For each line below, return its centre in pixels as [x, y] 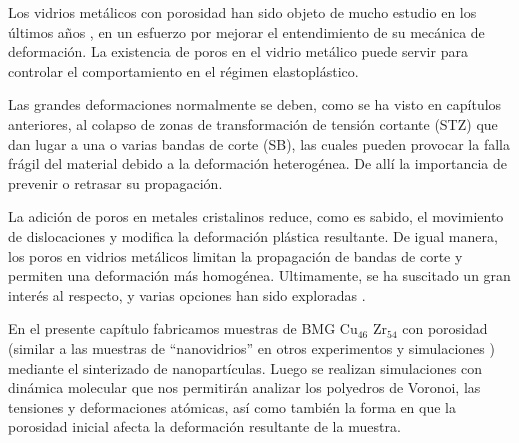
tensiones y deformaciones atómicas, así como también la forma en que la [232, 406]
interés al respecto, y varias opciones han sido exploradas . [187, 294]
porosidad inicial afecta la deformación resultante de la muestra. [204, 426]
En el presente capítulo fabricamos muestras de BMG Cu [183, 328]
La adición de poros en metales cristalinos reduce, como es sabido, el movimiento [256, 216]
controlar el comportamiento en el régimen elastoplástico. [183, 70]
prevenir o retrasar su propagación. [115, 182]
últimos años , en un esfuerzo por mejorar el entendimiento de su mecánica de [246, 31]
